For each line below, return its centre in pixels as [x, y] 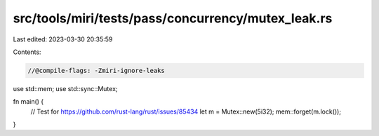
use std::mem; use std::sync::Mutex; [66, 88]
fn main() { [28, 102]
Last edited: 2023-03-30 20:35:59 [63, 39]
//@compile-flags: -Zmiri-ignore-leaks [96, 70]
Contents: [27, 52]
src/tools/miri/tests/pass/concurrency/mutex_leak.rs [173, 18]
